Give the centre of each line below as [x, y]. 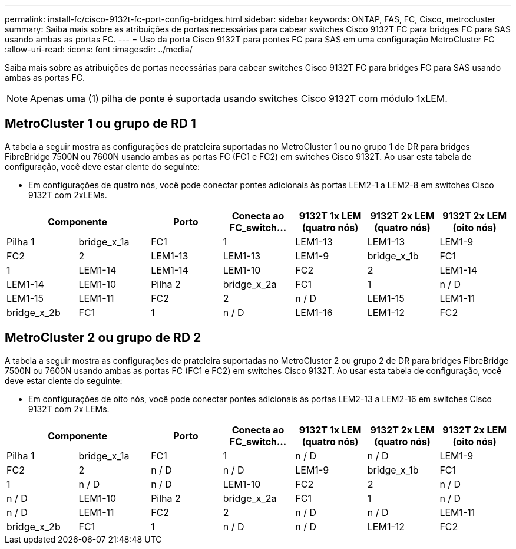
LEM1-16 [314, 312]
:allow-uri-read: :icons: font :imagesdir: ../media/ [99, 49]
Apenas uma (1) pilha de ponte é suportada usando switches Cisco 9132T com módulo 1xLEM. [239, 98]
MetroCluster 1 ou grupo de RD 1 [100, 124]
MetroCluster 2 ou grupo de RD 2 [103, 338]
